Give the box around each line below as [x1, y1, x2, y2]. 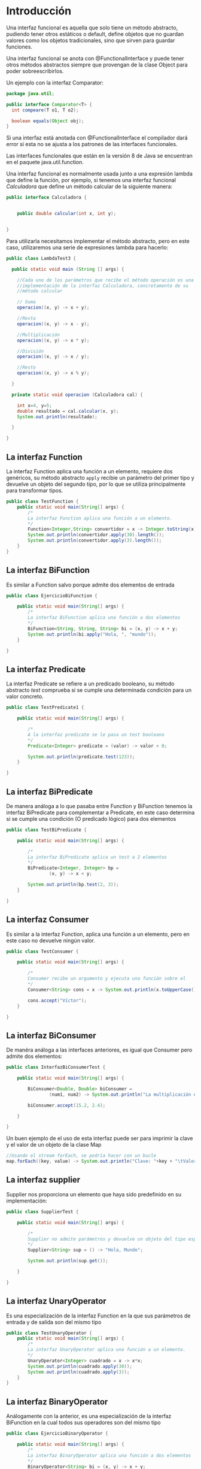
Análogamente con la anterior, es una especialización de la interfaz [6, 1413, 172, 1420]
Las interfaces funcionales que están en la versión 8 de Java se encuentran [6, 152, 193, 159]
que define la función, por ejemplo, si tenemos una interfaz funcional [6, 177, 176, 184]
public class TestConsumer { [6, 948, 79, 954]
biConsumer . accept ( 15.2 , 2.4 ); [28, 1102, 106, 1108]
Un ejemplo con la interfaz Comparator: [6, 79, 103, 86]
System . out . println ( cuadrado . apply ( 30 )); [28, 1363, 133, 1370]
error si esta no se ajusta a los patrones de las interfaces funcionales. [6, 141, 178, 148]
